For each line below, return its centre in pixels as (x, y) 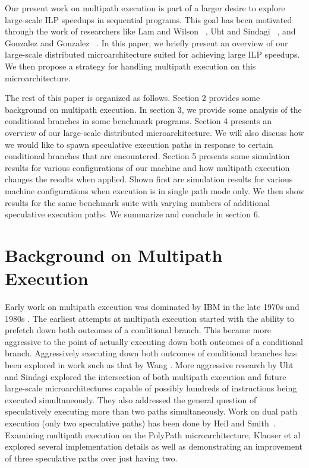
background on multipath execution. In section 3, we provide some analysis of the (153, 109)
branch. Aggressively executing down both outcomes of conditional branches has (151, 353)
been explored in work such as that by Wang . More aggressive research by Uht (149, 364)
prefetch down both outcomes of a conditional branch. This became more (138, 330)
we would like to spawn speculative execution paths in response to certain (139, 144)
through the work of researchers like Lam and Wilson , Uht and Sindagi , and (150, 31)
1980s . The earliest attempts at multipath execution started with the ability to (150, 318)
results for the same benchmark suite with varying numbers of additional (138, 202)
